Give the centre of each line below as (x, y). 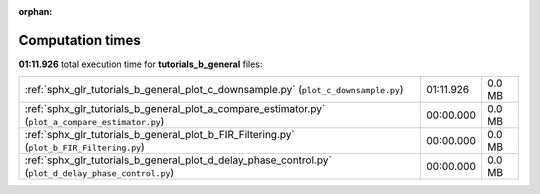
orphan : (35, 11)
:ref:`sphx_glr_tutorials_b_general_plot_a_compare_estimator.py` (175, 109)
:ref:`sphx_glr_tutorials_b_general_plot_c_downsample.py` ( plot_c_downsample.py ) (214, 90)
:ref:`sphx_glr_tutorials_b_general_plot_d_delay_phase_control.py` (178, 160)
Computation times (79, 40)
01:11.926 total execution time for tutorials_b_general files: (140, 64)
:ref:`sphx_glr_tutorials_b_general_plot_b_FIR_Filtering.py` (159, 135)
